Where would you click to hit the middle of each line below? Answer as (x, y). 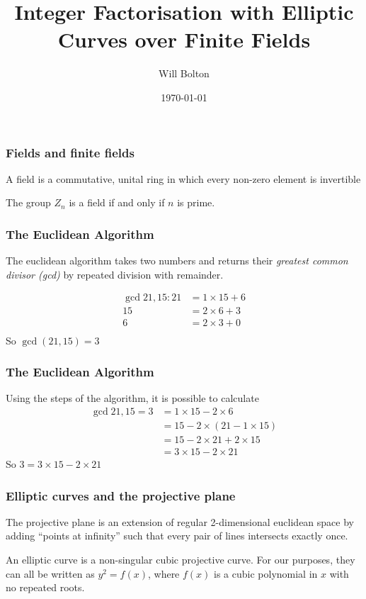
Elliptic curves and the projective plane (121, 495)
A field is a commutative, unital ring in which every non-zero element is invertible (183, 178)
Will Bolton (184, 73)
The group (28, 202)
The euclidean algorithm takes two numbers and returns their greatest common (177, 261)
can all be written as (50, 573)
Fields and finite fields (70, 152)
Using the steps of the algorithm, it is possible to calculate (132, 398)
